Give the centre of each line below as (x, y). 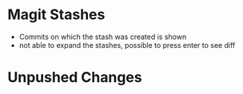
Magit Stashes (56, 15)
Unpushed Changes (75, 78)
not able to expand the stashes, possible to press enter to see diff (127, 45)
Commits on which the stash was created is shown (103, 37)
